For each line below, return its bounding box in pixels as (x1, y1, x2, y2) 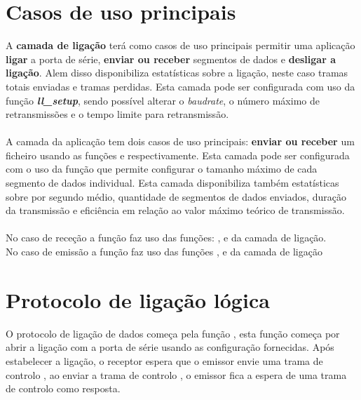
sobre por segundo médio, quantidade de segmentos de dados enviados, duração (6, 189, 346, 204)
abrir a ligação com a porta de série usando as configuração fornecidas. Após (6, 340, 334, 354)
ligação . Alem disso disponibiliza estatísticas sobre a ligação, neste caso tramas (6, 65, 348, 80)
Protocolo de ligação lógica (6, 285, 270, 314)
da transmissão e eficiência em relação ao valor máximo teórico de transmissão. (6, 203, 345, 218)
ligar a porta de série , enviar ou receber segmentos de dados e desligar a (6, 51, 336, 66)
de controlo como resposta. (6, 381, 121, 396)
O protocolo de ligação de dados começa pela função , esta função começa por (6, 326, 340, 340)
